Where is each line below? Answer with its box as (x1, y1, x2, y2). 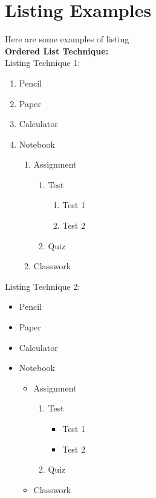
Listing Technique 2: (5, 280, 80, 292)
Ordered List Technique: (5, 44, 109, 57)
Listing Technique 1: (5, 56, 80, 69)
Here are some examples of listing (5, 33, 129, 45)
